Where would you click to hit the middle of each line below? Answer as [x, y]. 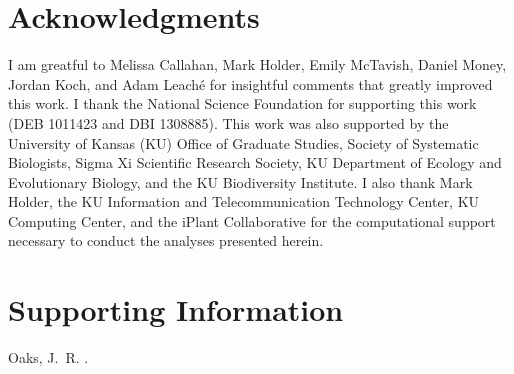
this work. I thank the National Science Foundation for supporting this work [242, 103]
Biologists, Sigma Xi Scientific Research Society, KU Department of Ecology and [255, 162]
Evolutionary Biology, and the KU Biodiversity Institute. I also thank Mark [240, 181]
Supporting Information [176, 309]
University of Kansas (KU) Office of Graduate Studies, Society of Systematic [243, 142]
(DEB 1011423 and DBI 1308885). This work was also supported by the [228, 122]
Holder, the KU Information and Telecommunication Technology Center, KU [244, 201]
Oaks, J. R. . [48, 357]
